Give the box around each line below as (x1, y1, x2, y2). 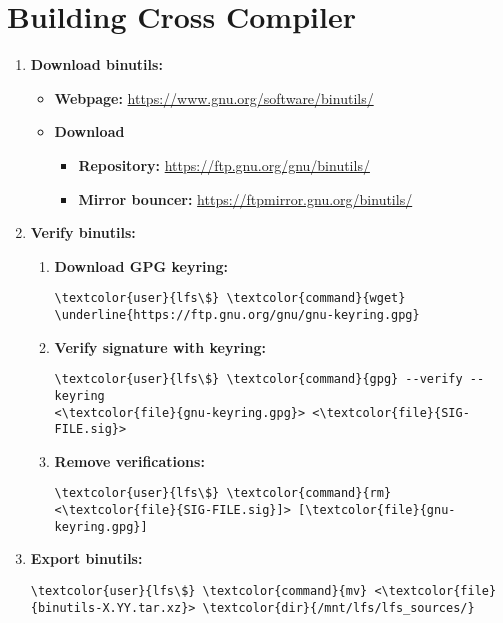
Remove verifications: (54, 450, 205, 471)
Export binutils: (30, 548, 143, 569)
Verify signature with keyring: (54, 336, 267, 357)
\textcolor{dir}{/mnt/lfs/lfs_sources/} (202, 600, 475, 615)
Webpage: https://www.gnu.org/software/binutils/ (54, 87, 374, 108)
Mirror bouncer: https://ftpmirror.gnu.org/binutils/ (78, 188, 413, 209)
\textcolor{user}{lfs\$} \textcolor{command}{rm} (54, 486, 392, 501)
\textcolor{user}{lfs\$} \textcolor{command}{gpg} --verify (54, 372, 463, 387)
